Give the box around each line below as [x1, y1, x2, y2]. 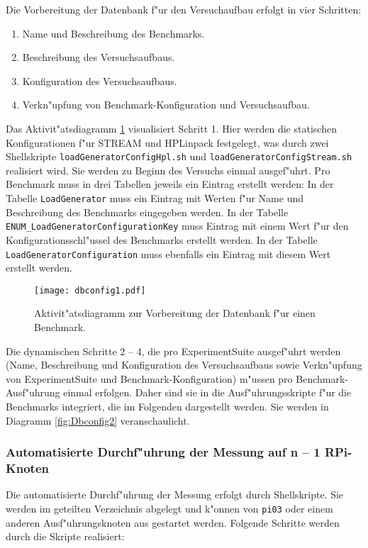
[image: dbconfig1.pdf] [34, 285, 146, 296]
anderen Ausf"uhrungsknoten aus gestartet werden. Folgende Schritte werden [6, 515, 340, 530]
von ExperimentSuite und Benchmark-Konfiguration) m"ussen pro [6, 371, 293, 386]
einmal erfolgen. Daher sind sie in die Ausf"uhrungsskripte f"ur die [63, 385, 352, 400]
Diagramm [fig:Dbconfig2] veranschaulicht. [6, 413, 190, 427]
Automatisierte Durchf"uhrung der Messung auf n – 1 [6, 443, 320, 461]
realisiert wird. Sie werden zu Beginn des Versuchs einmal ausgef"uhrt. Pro [6, 162, 330, 177]
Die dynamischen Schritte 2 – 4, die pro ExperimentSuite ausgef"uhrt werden [6, 343, 341, 358]
